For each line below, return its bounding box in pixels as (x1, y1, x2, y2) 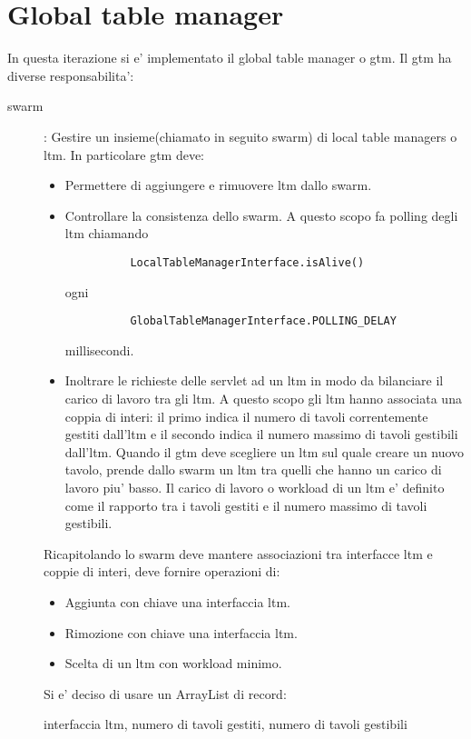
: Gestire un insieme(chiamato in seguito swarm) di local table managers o (44, 126, 457, 145)
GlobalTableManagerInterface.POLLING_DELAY (130, 315, 397, 328)
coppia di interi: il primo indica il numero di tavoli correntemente (64, 406, 428, 425)
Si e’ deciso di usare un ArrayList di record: (44, 684, 287, 703)
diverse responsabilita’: (7, 65, 134, 85)
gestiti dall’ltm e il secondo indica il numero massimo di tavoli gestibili (64, 424, 458, 444)
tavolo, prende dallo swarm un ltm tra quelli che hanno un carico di (64, 460, 442, 479)
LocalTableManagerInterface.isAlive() (130, 255, 365, 269)
